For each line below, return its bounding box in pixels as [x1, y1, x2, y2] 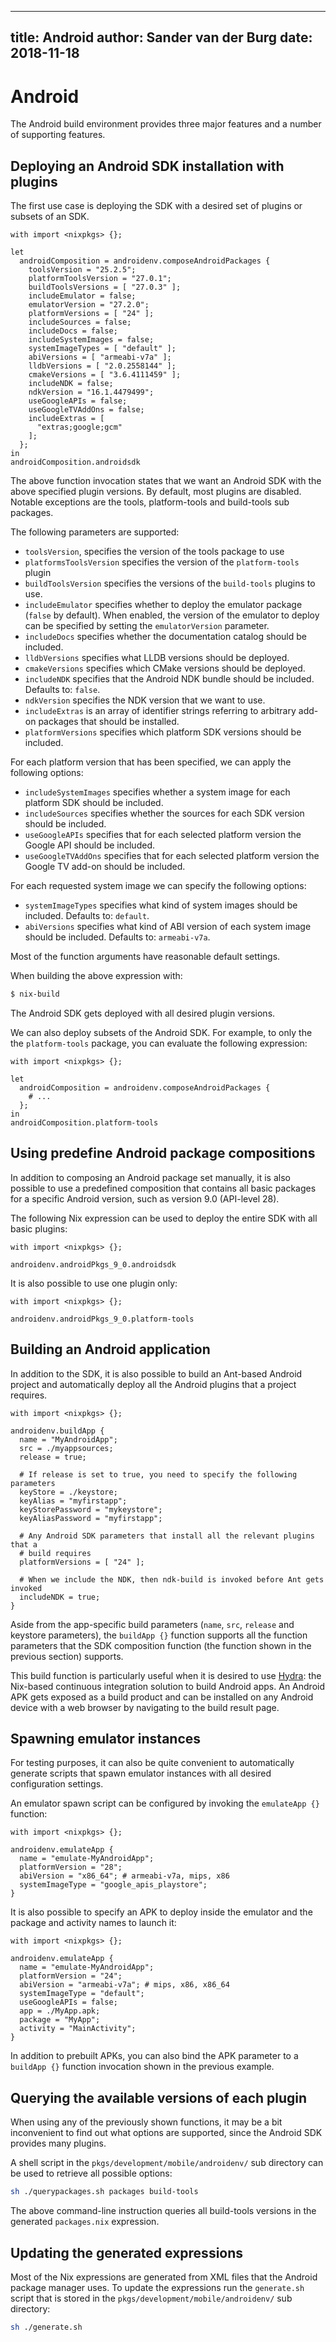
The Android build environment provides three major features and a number [10, 118, 322, 130]
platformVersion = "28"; [19, 1862, 123, 1873]
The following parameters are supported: [10, 526, 180, 538]
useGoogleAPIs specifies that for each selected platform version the [24, 829, 302, 841]
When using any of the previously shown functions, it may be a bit [10, 2116, 283, 2128]
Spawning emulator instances [10, 1731, 202, 1748]
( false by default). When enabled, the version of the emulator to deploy [24, 609, 320, 621]
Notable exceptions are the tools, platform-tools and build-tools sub [10, 496, 290, 508]
